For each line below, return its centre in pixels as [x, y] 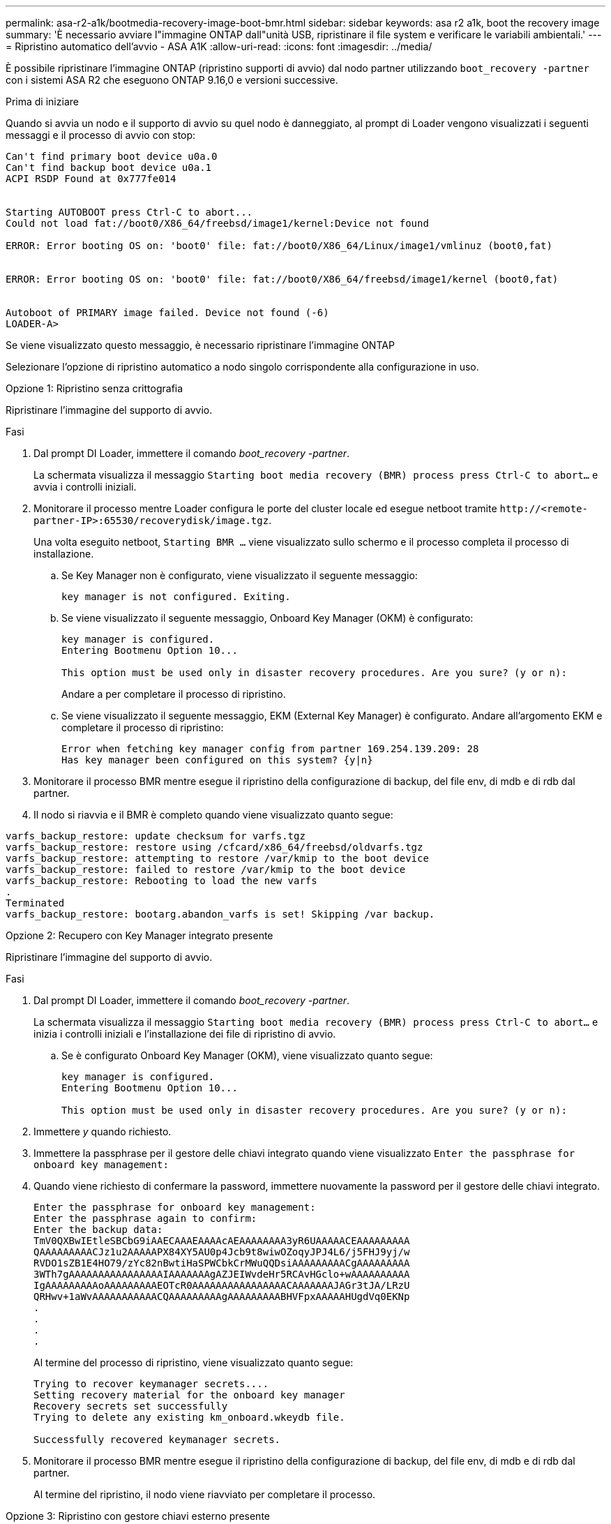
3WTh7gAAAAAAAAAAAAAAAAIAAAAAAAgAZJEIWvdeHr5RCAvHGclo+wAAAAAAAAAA [222, 1274]
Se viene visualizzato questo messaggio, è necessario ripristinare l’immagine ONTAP [200, 345]
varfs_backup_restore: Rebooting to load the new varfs [161, 881]
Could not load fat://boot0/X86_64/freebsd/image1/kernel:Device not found [217, 223]
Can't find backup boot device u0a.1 [109, 167]
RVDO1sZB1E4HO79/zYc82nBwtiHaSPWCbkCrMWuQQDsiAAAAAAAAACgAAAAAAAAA [222, 1263]
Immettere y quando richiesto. [103, 1131]
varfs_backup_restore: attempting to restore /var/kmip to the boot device [217, 858]
